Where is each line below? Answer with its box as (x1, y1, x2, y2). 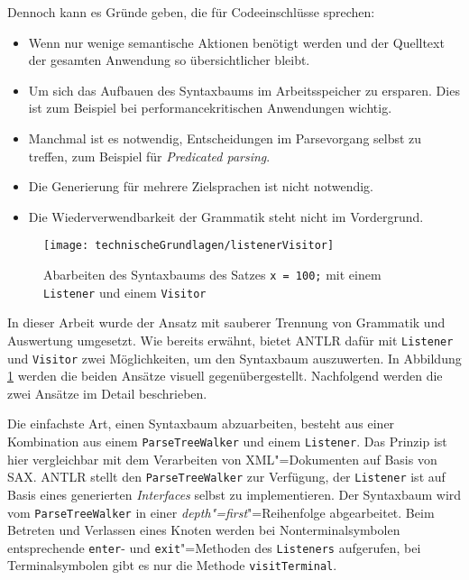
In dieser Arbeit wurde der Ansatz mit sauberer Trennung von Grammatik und (7, 313, 446, 332)
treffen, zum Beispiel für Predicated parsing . (28, 146, 271, 165)
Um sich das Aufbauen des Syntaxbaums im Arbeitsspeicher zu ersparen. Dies (28, 80, 460, 99)
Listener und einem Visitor (43, 282, 207, 301)
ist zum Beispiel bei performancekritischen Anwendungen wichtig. (28, 98, 392, 117)
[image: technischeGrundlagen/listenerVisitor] (43, 239, 335, 253)
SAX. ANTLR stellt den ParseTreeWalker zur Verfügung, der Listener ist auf (7, 467, 446, 486)
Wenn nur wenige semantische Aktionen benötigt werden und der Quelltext (28, 32, 445, 51)
